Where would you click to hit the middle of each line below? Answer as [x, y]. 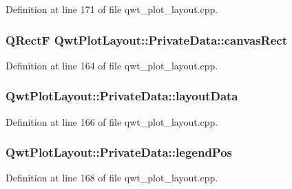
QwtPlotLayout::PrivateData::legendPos [119, 152]
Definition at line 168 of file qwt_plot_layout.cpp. [112, 178]
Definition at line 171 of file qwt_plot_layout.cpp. [112, 9]
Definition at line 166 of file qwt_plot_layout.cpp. [112, 121]
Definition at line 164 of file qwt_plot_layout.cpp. [112, 65]
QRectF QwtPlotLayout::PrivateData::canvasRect [147, 40]
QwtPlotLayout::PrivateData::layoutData [122, 96]
